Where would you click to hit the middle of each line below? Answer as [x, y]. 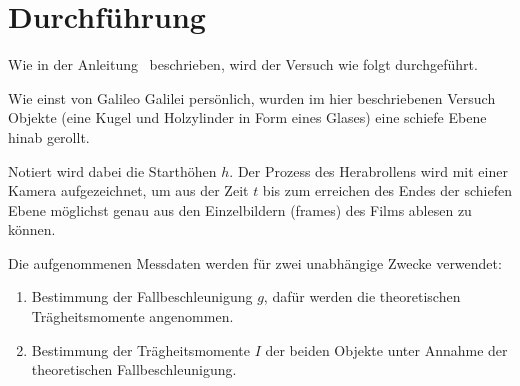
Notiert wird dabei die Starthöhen [112, 170]
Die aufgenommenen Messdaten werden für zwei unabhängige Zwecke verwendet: [255, 262]
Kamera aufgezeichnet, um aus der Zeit [128, 190]
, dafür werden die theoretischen [362, 296]
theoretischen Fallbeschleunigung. [134, 369]
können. [32, 229]
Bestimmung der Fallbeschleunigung [142, 296]
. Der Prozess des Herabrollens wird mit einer [368, 170]
